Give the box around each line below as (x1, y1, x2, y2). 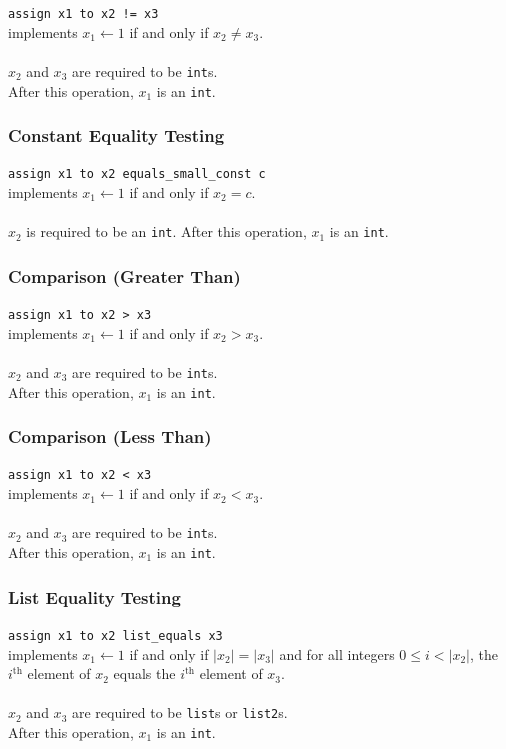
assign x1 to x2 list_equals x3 (8, 628, 223, 643)
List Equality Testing (8, 584, 181, 609)
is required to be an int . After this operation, (26, 221, 307, 242)
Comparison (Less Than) (8, 424, 212, 449)
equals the (113, 663, 176, 684)
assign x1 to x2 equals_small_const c (8, 167, 266, 182)
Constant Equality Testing (8, 123, 225, 148)
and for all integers (279, 643, 395, 664)
